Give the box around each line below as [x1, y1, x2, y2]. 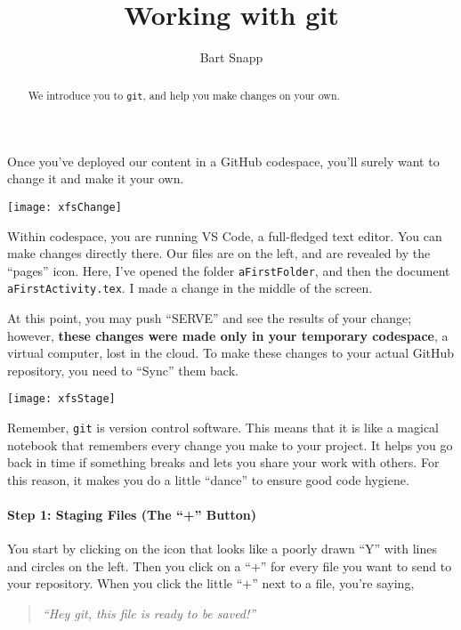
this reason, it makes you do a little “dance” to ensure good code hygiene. [7, 470, 409, 489]
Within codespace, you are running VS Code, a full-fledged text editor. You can [7, 226, 442, 245]
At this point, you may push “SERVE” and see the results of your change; [7, 309, 412, 327]
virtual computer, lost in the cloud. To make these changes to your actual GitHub [7, 343, 455, 362]
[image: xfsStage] [7, 392, 116, 406]
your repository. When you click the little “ [7, 574, 243, 593]
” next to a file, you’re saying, [252, 574, 415, 593]
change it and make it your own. [7, 169, 184, 188]
